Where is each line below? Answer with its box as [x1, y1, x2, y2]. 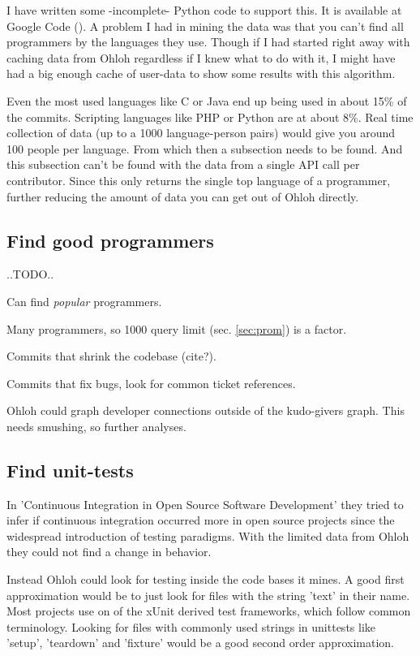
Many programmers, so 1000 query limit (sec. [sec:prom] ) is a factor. [6, 320, 347, 337]
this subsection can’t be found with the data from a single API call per [6, 156, 360, 173]
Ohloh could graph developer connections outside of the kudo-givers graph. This [6, 402, 405, 419]
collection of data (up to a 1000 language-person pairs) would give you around [6, 124, 396, 141]
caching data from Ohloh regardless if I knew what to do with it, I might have [6, 49, 396, 66]
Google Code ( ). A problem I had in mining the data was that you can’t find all [6, 17, 404, 34]
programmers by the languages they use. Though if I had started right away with [6, 33, 410, 50]
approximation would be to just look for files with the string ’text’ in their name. [6, 586, 410, 603]
